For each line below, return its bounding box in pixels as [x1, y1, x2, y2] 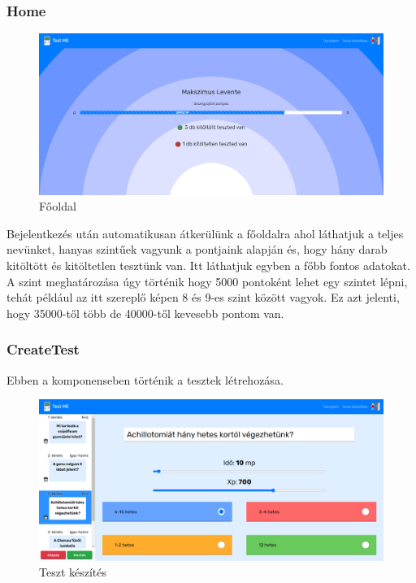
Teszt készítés [39, 563, 107, 581]
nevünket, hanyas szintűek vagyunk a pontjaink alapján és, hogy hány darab [6, 241, 388, 258]
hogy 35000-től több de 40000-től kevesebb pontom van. [6, 304, 284, 321]
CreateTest [6, 339, 80, 359]
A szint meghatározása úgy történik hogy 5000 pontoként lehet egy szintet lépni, [6, 272, 408, 289]
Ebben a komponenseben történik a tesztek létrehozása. [6, 371, 284, 388]
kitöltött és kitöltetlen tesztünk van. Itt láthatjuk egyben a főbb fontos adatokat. [6, 256, 410, 273]
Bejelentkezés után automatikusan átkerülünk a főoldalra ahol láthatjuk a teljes [6, 224, 404, 241]
